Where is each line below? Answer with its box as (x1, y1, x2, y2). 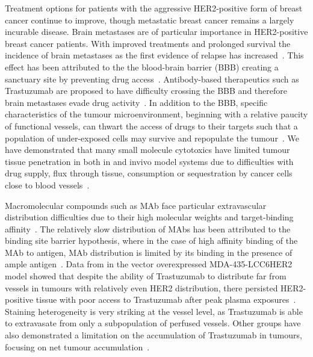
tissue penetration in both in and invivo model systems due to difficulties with (5, 155, 294, 167)
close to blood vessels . (5, 178, 90, 191)
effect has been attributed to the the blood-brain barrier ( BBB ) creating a (5, 60, 279, 73)
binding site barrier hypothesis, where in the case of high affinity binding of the (5, 234, 298, 247)
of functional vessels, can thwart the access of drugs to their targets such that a (5, 119, 298, 132)
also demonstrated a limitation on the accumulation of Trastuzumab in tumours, (5, 329, 302, 341)
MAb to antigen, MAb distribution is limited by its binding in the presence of (5, 246, 293, 258)
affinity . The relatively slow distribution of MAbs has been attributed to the (5, 222, 291, 235)
